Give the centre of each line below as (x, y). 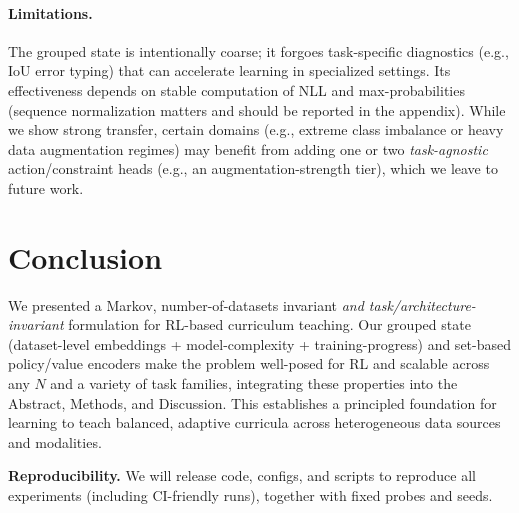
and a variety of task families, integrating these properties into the (254, 383)
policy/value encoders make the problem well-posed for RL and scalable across (249, 363)
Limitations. (50, 12)
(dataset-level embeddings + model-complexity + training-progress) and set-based (260, 343)
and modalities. (55, 441)
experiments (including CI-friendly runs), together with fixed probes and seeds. (250, 495)
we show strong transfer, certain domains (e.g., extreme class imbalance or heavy (256, 129)
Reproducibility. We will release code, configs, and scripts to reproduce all (242, 475)
